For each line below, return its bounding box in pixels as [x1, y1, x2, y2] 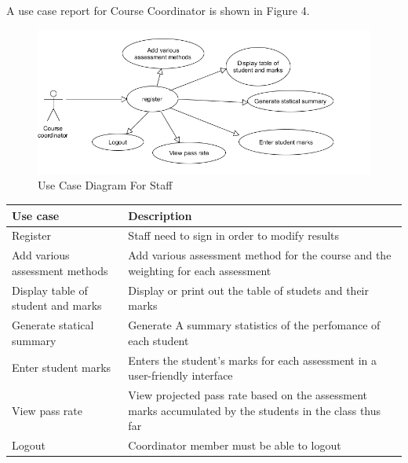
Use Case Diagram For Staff [38, 177, 173, 193]
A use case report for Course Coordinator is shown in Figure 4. [6, 2, 310, 18]
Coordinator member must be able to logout [128, 436, 341, 453]
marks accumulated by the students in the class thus [128, 402, 381, 418]
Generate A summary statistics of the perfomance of [128, 317, 381, 333]
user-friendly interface [128, 367, 233, 384]
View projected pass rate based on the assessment [128, 386, 368, 402]
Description [128, 207, 192, 223]
